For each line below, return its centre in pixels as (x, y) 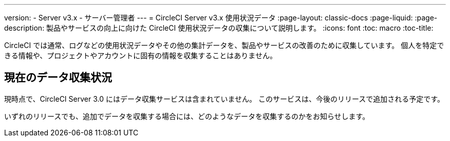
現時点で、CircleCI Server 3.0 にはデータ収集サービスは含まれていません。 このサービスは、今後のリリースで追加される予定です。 (224, 99)
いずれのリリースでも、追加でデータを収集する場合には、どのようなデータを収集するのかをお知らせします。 (187, 116)
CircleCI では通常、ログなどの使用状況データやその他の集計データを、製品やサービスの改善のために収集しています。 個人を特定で (224, 45)
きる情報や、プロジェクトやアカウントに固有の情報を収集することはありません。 (140, 55)
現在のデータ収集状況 (58, 78)
